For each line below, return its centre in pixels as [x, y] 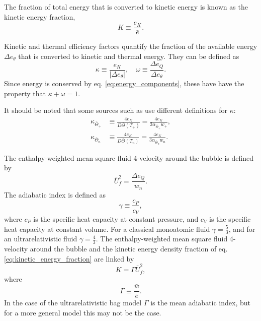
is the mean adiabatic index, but [200, 303]
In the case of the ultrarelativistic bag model [73, 303]
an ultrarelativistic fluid [41, 239]
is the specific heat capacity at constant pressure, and [116, 219]
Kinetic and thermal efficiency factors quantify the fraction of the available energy [131, 46]
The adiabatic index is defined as [55, 194]
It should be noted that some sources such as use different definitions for [116, 110]
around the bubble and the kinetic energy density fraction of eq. [129, 249]
